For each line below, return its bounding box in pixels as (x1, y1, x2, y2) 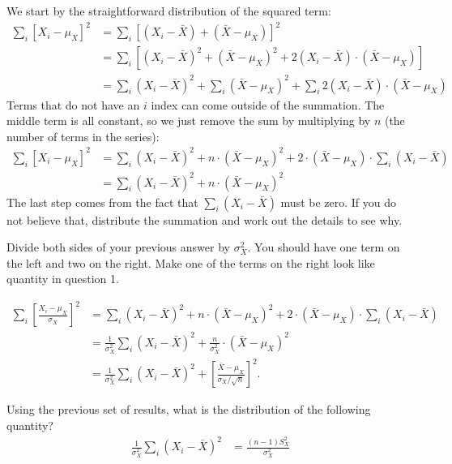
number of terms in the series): (6, 127, 160, 144)
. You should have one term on (247, 238, 400, 256)
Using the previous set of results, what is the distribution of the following (6, 401, 371, 418)
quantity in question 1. (6, 270, 119, 287)
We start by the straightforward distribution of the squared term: (6, 2, 331, 19)
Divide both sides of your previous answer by (6, 238, 230, 256)
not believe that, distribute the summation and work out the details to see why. (6, 211, 403, 228)
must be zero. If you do (280, 193, 397, 210)
